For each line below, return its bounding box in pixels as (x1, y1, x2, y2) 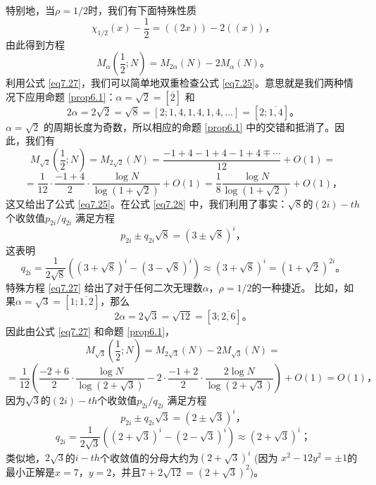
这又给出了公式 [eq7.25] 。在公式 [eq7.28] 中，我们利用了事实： (6, 196, 288, 210)
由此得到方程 (6, 37, 65, 51)
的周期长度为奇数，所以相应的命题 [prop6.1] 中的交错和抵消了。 (44, 119, 335, 134)
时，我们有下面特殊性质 (87, 3, 196, 17)
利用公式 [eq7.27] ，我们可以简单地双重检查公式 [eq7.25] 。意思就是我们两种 (6, 75, 344, 90)
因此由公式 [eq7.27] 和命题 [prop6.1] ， (6, 324, 175, 339)
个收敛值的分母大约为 (99, 450, 199, 465)
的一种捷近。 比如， (251, 279, 344, 294)
